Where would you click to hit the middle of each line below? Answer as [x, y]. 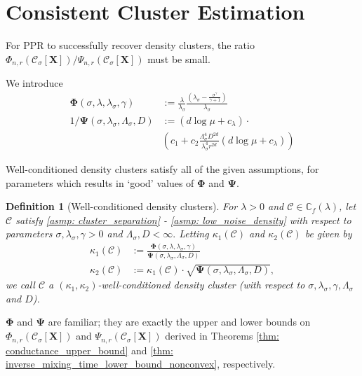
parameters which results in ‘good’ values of [100, 182]
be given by [328, 234]
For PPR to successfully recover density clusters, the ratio [130, 45]
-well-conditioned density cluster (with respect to [201, 285]
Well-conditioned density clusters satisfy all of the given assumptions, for [162, 168]
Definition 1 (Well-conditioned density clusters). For [122, 206]
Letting [194, 234]
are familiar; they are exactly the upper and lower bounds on [179, 322]
